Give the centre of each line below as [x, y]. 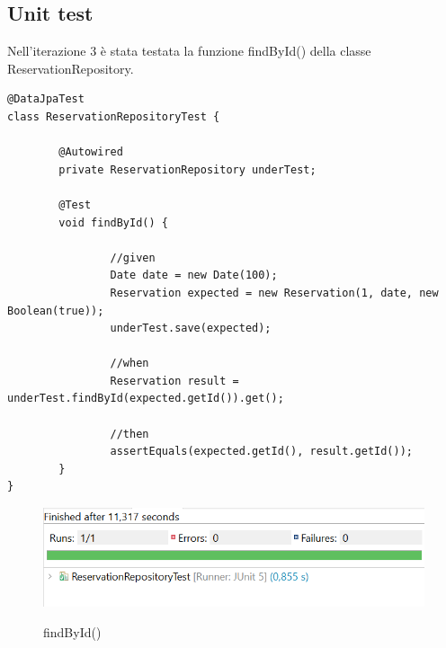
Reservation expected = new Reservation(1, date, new [274, 293]
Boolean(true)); [56, 311]
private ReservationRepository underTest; [187, 169]
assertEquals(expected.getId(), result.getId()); [262, 452]
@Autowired [91, 152]
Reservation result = [174, 381]
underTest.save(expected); [191, 328]
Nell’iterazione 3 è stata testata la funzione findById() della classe [189, 51]
